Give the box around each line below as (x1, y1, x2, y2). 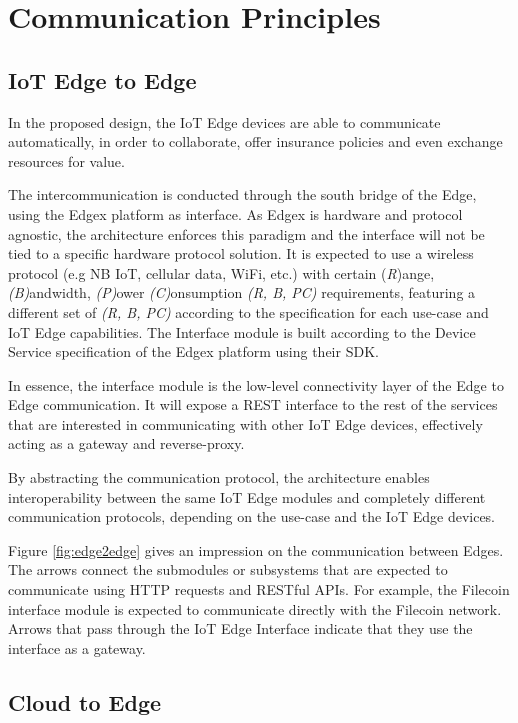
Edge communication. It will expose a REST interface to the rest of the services (8, 394, 498, 415)
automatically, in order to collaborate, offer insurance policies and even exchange (8, 131, 503, 152)
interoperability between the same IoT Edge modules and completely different (8, 486, 486, 507)
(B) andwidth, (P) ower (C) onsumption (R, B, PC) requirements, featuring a (8, 282, 476, 303)
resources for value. (8, 150, 125, 171)
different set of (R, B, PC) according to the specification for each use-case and (8, 301, 489, 322)
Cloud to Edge (8, 686, 162, 717)
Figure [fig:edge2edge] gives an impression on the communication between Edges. (8, 539, 504, 560)
